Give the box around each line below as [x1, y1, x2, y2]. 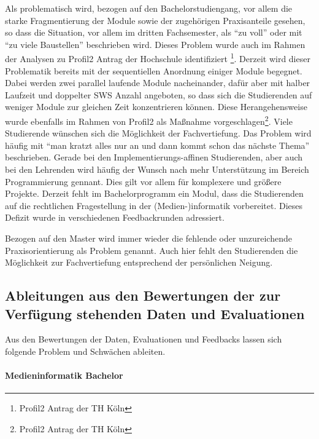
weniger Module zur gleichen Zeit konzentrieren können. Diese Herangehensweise [5, 100, 307, 113]
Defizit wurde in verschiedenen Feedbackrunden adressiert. [5, 211, 225, 224]
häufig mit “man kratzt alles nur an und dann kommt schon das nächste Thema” [5, 138, 310, 151]
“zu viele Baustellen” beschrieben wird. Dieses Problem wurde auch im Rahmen [5, 38, 306, 50]
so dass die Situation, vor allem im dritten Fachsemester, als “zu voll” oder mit [5, 26, 302, 39]
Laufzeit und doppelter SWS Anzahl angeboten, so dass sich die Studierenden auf [5, 88, 312, 101]
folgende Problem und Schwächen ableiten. [5, 344, 166, 357]
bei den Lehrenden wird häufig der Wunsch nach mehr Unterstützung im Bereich [5, 163, 309, 176]
